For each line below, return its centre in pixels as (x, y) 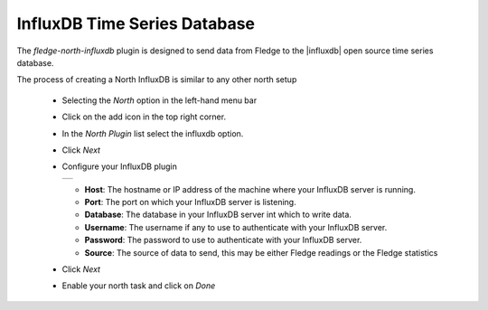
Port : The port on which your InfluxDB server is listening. (191, 202)
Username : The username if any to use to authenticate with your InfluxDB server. (236, 227)
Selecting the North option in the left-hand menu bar (160, 100)
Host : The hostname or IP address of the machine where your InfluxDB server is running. (250, 189)
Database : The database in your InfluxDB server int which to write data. (218, 215)
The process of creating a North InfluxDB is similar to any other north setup (157, 80)
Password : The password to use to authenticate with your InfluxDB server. (223, 240)
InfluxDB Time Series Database (136, 23)
